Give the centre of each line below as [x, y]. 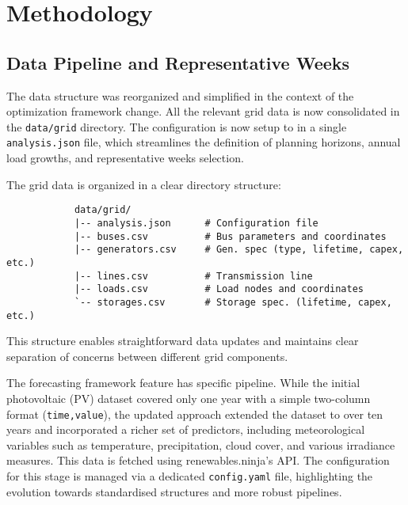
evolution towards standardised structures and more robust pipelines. [174, 491]
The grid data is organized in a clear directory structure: [144, 184]
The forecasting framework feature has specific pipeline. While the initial [183, 383]
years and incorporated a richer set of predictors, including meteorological [186, 429]
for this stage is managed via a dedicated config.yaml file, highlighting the [190, 475]
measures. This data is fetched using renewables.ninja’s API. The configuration [198, 460]
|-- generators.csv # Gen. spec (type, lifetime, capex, [239, 250]
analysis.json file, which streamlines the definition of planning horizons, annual [204, 142]
